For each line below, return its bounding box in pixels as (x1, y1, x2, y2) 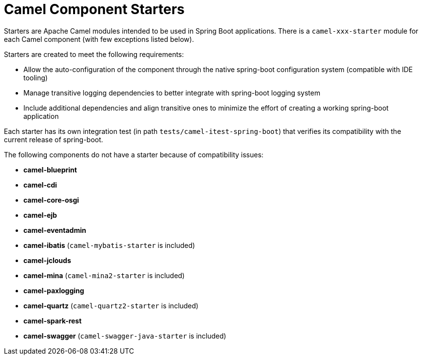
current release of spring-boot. (4, 135, 103, 144)
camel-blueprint (23, 165, 77, 174)
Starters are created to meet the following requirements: (4, 50, 184, 58)
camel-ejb (23, 210, 57, 219)
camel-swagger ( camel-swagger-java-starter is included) (23, 331, 227, 340)
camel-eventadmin (23, 226, 86, 234)
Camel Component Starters (4, 1, 185, 18)
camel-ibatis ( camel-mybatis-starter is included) (23, 241, 195, 249)
